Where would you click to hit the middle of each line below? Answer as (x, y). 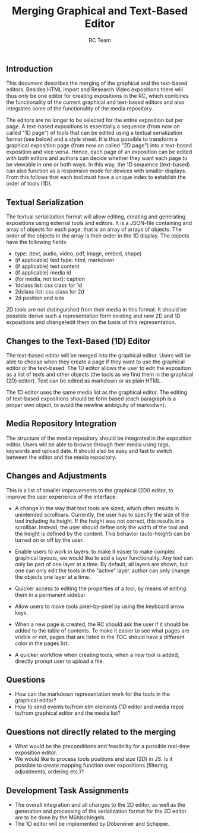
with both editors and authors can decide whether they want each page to (97, 158)
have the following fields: (37, 242)
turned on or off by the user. (49, 540)
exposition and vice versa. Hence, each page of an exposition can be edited (99, 152)
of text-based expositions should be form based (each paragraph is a (91, 399)
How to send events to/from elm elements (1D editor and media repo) (99, 707)
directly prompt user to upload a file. (59, 661)
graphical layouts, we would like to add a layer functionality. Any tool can (104, 558)
